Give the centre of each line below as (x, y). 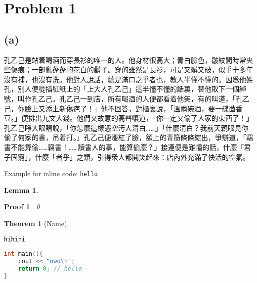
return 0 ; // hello (50, 268)
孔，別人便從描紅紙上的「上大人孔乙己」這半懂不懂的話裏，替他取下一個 (122, 89)
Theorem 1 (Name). (37, 223)
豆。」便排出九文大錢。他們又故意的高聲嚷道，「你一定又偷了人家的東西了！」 (128, 118)
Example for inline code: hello (51, 173)
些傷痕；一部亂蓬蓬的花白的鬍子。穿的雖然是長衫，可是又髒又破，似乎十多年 (128, 70)
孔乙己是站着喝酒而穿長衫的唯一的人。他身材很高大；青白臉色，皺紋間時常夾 (128, 60)
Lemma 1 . (21, 190)
